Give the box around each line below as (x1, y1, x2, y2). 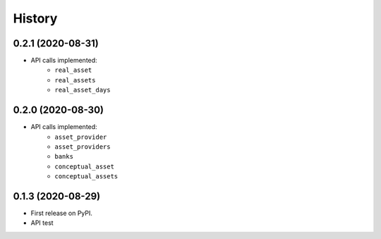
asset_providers (54, 142, 111, 151)
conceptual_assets (54, 173, 119, 180)
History (13, 11, 58, 26)
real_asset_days (54, 86, 111, 94)
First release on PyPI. (30, 209, 93, 217)
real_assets (54, 76, 96, 84)
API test (30, 219, 54, 227)
